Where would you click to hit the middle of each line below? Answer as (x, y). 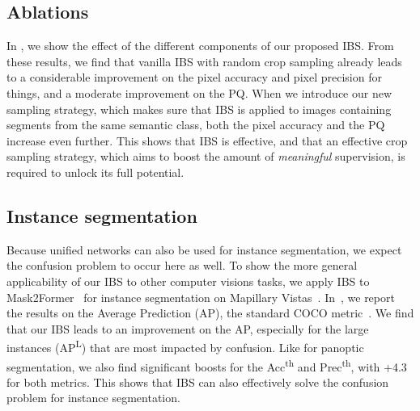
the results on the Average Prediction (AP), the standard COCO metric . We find (210, 313)
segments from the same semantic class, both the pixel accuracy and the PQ (196, 125)
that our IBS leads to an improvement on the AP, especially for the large (188, 328)
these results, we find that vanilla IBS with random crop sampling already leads (204, 61)
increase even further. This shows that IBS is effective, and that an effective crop (207, 140)
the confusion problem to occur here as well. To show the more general (182, 265)
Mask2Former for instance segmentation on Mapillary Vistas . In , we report (201, 297)
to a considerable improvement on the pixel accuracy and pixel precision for (194, 77)
